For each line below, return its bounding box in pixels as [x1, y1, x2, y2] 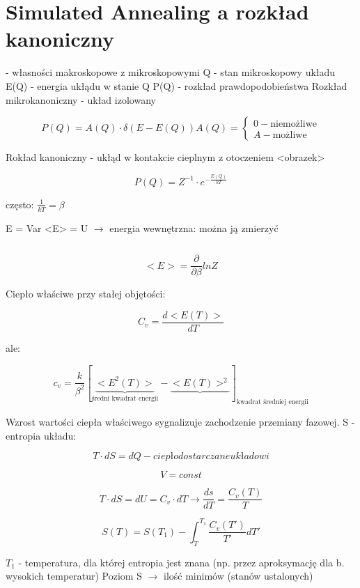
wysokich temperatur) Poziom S [6, 568, 142, 583]
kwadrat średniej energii [236, 399, 308, 406]
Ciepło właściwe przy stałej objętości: [6, 286, 166, 301]
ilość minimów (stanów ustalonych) [164, 568, 313, 583]
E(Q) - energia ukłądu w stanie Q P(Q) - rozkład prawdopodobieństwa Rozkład [6, 78, 347, 93]
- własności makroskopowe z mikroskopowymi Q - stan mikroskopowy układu [6, 65, 336, 79]
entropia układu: [6, 428, 77, 442]
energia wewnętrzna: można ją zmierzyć [109, 220, 279, 235]
